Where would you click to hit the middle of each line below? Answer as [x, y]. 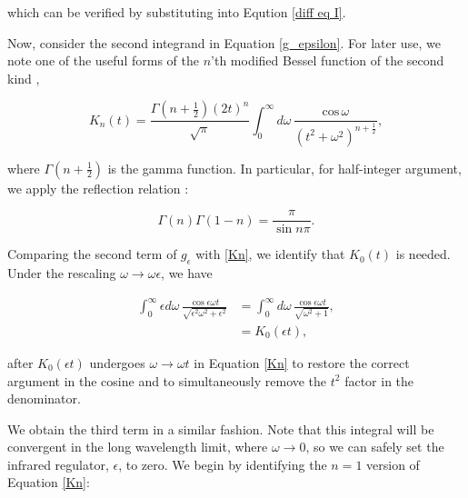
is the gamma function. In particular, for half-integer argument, [284, 168]
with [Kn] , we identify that [270, 254]
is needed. [423, 254]
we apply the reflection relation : [98, 188]
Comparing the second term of [92, 254]
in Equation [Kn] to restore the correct [302, 362]
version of [393, 464]
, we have [187, 273]
